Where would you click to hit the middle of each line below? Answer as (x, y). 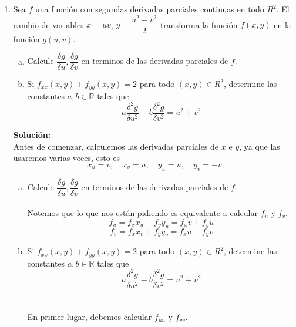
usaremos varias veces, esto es (67, 158)
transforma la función (199, 24)
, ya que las (260, 146)
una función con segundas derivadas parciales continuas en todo (150, 9)
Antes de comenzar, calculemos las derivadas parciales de (116, 146)
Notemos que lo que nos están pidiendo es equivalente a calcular (142, 213)
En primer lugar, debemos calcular (90, 317)
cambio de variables (48, 24)
